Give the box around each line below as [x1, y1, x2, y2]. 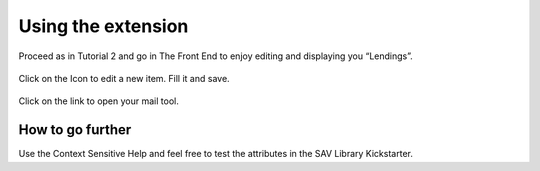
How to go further [18, 121, 132, 139]
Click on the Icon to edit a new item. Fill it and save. [18, 72, 230, 84]
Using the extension [18, 15, 189, 37]
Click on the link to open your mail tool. [18, 95, 179, 107]
